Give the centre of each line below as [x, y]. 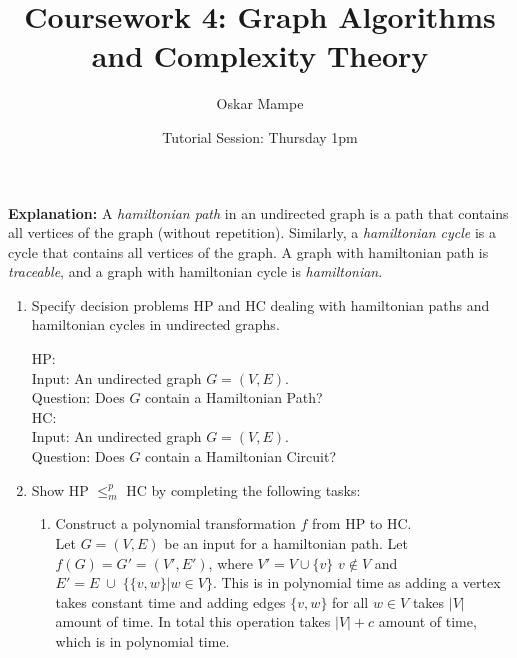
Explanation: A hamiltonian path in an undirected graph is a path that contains [258, 212]
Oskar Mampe [260, 103]
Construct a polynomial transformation [175, 523]
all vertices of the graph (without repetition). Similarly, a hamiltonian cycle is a [252, 232]
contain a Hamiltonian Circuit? [241, 456]
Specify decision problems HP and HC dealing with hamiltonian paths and [260, 304]
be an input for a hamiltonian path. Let [286, 543]
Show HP [60, 489]
